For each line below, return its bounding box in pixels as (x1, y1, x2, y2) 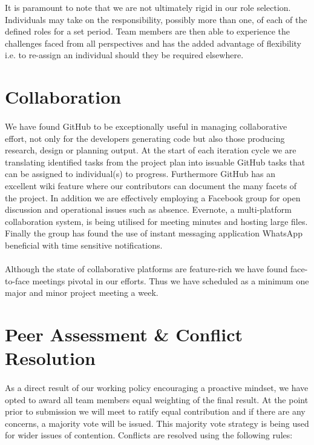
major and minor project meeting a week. (5, 286, 159, 299)
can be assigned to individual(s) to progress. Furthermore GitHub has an (5, 167, 276, 180)
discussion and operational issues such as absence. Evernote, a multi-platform (5, 203, 292, 216)
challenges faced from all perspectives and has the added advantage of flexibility (5, 36, 301, 49)
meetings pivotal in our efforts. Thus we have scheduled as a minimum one (32, 274, 309, 287)
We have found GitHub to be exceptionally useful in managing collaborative (5, 119, 287, 132)
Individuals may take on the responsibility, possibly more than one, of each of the (5, 13, 307, 25)
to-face (5, 274, 30, 287)
